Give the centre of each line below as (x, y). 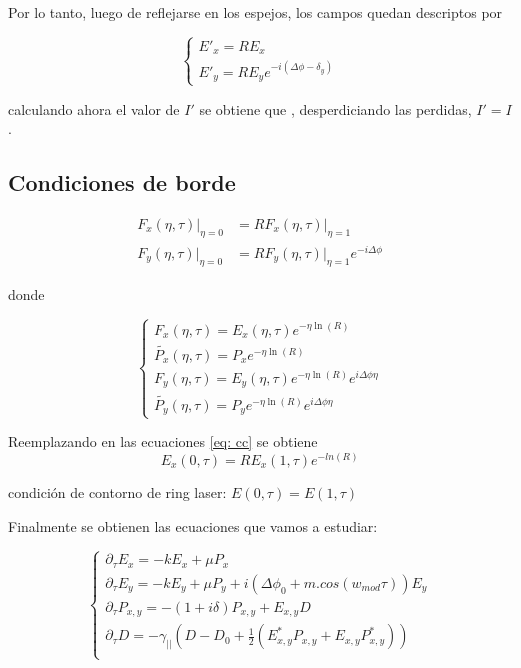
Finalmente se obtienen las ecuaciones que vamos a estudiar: (193, 525)
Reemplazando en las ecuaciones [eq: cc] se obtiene (163, 441)
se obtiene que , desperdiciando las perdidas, (335, 108)
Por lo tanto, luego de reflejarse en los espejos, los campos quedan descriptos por (255, 12)
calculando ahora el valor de (94, 108)
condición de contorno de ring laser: (117, 491)
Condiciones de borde (122, 182)
